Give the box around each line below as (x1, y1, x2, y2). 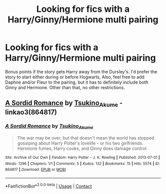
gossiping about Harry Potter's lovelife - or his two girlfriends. (17, 140, 144, 146)
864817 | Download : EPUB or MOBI (5, 167, 66, 172)
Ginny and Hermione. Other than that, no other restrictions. (5, 84, 125, 90)
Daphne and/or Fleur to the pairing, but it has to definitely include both (5, 79, 149, 85)
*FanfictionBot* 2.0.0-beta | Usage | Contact (5, 182, 92, 189)
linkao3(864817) (5, 108, 57, 116)
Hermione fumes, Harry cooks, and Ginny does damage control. (17, 145, 148, 151)
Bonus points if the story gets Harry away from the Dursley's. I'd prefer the (5, 68, 157, 75)
